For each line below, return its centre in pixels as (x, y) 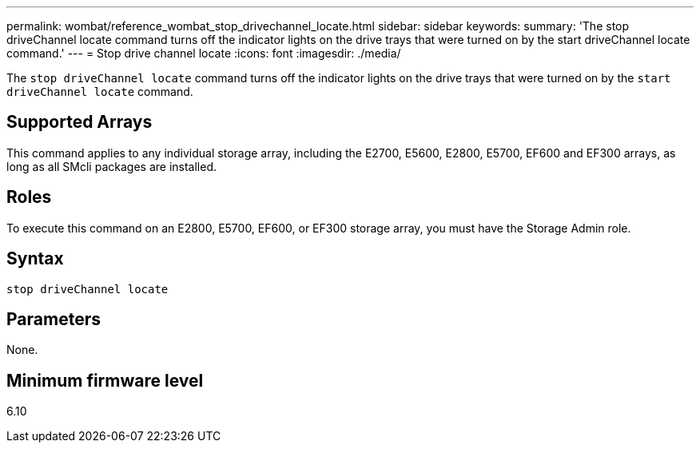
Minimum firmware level (105, 380)
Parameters (54, 319)
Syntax (35, 259)
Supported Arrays (80, 122)
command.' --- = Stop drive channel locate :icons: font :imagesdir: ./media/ (204, 53)
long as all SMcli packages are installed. (111, 166)
